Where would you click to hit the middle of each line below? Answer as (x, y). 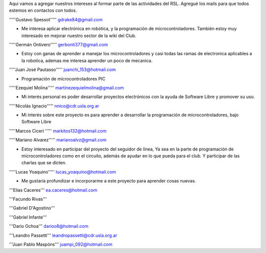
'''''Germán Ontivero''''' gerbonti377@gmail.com (59, 44)
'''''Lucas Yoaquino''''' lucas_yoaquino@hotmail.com (63, 172)
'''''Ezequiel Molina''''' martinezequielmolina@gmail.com (66, 88)
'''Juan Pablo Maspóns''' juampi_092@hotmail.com (61, 244)
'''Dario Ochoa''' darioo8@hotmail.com (49, 226)
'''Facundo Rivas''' (28, 199)
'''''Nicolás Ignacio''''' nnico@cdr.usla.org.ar (54, 106)
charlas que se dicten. (44, 163)
